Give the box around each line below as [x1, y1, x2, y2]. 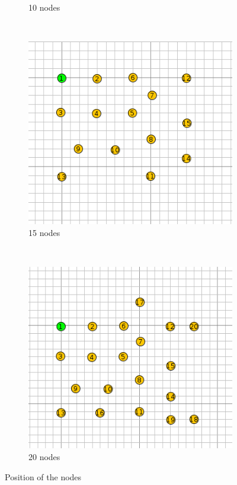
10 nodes [28, 1, 60, 13]
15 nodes [28, 226, 60, 238]
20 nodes [28, 451, 60, 463]
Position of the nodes [5, 470, 82, 483]
